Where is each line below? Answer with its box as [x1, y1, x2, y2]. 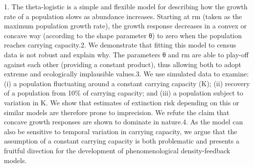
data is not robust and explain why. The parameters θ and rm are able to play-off [4, 49, 249, 59]
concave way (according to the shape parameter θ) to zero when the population [4, 30, 242, 40]
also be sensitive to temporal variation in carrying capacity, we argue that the [4, 126, 237, 136]
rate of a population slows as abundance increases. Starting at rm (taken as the [4, 11, 242, 21]
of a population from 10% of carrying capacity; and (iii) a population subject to [4, 88, 243, 98]
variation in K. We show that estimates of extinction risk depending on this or [4, 97, 239, 107]
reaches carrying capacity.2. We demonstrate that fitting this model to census [4, 40, 236, 50]
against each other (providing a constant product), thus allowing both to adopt [4, 59, 241, 69]
